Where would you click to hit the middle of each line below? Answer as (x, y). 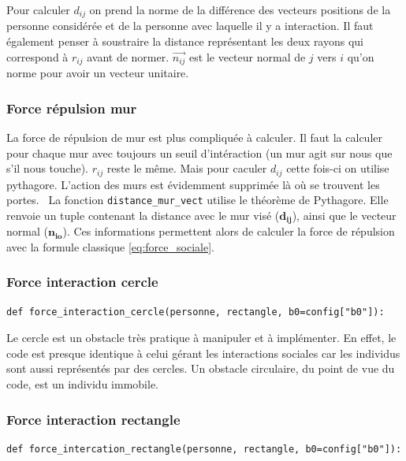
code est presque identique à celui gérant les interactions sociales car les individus (203, 353)
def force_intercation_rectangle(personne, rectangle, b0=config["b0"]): (204, 449)
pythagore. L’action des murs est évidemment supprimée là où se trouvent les (193, 184)
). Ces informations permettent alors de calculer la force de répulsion (229, 231)
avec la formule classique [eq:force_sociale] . (110, 246)
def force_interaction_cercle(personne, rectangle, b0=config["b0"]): (196, 312)
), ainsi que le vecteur (344, 215)
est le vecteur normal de (248, 56)
